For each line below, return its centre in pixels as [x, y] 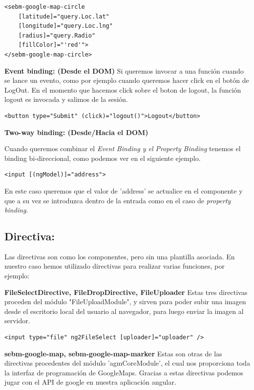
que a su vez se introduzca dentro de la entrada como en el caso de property [118, 200]
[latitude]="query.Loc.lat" [64, 16]
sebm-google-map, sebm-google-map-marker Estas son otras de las [113, 353]
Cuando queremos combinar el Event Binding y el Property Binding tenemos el [123, 148]
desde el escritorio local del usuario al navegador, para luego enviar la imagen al [124, 311]
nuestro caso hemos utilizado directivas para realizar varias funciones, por [115, 266]
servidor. [17, 321]
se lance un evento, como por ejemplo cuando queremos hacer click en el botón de [127, 80]
